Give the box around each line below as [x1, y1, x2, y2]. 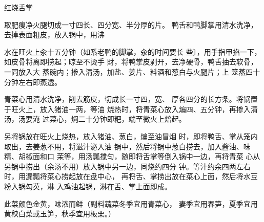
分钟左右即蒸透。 [4, 76, 62, 87]
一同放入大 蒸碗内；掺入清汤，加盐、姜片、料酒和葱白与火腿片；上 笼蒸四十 [4, 66, 260, 77]
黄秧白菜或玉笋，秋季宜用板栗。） [4, 208, 115, 219]
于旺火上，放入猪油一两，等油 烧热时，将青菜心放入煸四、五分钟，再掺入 [4, 103, 251, 114]
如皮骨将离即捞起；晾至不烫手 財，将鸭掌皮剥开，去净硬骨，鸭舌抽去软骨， [4, 56, 258, 67]
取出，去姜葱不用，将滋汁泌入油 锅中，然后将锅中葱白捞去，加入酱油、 [4, 141, 243, 151]
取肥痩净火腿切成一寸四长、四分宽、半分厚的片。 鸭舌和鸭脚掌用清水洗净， [4, 19, 258, 30]
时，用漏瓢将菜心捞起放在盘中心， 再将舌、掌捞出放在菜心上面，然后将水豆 [4, 171, 258, 182]
